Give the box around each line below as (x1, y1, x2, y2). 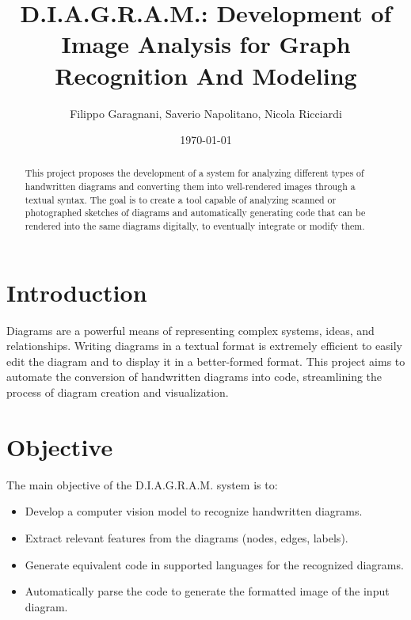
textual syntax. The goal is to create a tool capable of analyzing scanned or (25, 192, 337, 206)
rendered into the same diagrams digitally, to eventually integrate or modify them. (25, 219, 365, 233)
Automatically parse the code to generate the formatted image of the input (25, 583, 390, 599)
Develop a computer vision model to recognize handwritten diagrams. (25, 503, 363, 519)
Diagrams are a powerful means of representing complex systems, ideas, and (6, 321, 375, 338)
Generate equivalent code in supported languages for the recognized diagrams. (25, 556, 404, 572)
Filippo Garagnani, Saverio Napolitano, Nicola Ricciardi (70, 105, 342, 121)
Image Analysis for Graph (61, 28, 351, 60)
